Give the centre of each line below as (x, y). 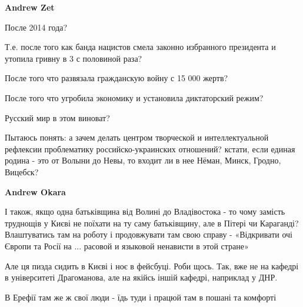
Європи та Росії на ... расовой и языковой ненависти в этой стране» (127, 246)
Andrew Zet (30, 7)
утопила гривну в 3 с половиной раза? (74, 58)
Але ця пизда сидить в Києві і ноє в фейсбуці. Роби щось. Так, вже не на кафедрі (152, 266)
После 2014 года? (36, 27)
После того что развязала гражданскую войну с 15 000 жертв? (116, 78)
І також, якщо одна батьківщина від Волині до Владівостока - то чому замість (145, 211)
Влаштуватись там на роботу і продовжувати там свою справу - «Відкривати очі (149, 234)
